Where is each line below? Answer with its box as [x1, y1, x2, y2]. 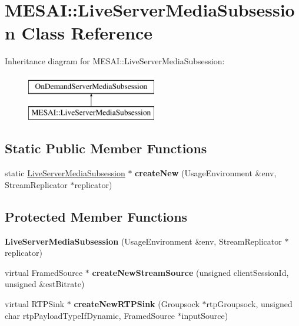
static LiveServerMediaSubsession [5, 167, 125, 179]
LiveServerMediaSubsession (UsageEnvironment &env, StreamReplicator [5, 235, 282, 247]
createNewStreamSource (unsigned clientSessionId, [92, 266, 289, 278]
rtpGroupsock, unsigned [206, 298, 293, 310]
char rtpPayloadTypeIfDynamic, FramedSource [5, 309, 175, 321]
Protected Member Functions [5, 207, 188, 225]
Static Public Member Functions [5, 139, 207, 157]
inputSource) [181, 309, 228, 321]
